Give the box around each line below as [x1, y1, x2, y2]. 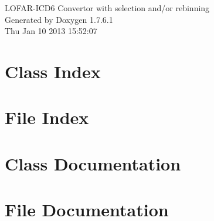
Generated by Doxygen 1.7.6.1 [5, 13, 113, 25]
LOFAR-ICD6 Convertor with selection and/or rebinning [5, 2, 210, 14]
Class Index [5, 59, 101, 83]
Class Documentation [5, 151, 181, 175]
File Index [5, 105, 89, 129]
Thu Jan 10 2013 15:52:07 [5, 25, 97, 37]
